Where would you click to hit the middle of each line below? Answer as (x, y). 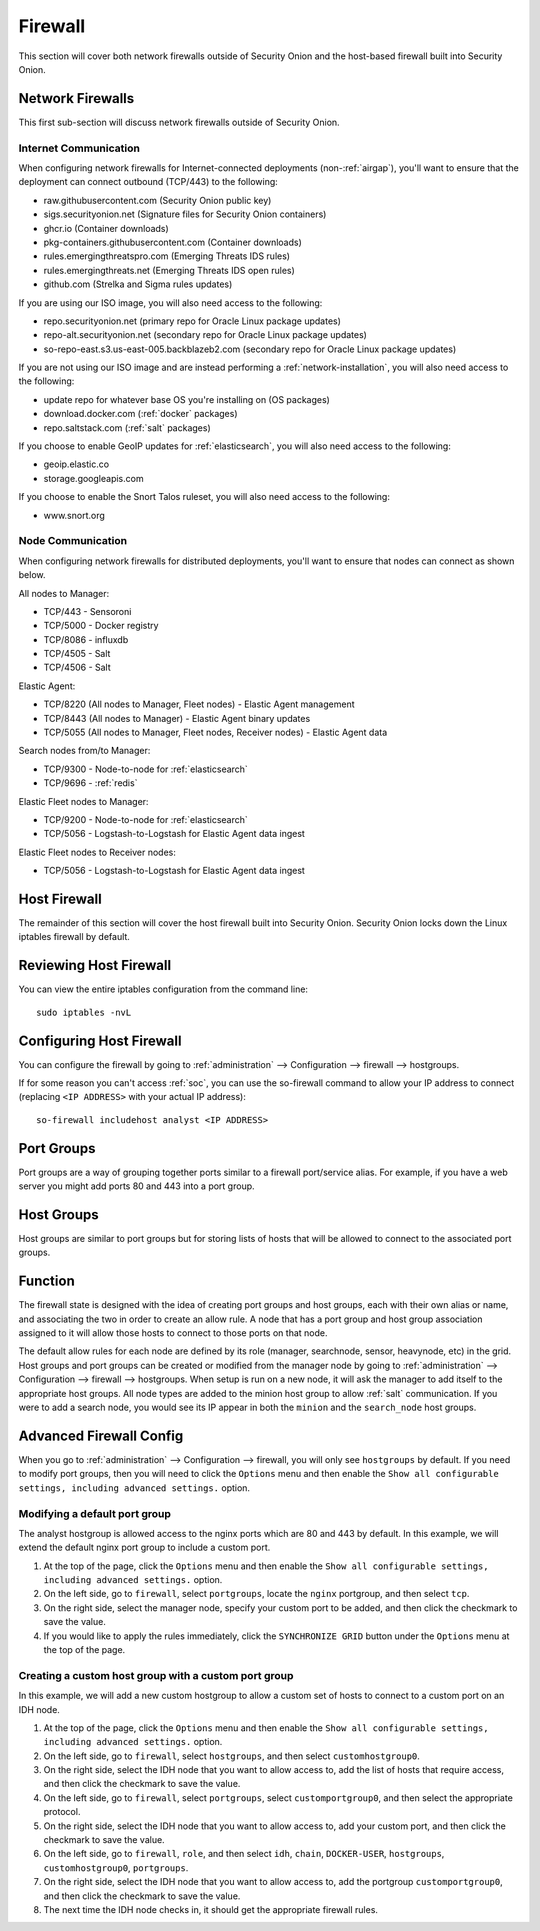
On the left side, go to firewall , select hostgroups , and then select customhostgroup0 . (231, 1756)
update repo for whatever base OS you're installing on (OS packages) (186, 399)
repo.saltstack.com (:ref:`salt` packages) (127, 427)
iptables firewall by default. (74, 937)
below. (32, 575)
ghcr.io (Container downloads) (106, 228)
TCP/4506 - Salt (77, 667)
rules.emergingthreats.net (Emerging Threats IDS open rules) (169, 270)
